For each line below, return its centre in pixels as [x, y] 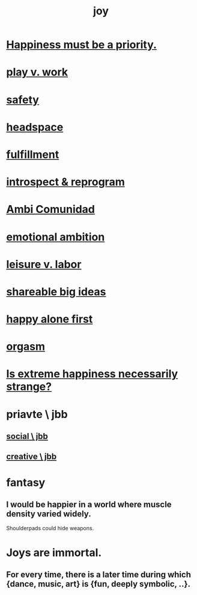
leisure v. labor [44, 264]
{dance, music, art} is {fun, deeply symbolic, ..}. [98, 584]
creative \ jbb [32, 457]
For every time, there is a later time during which [98, 574]
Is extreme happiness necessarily [92, 374]
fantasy [26, 483]
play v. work [37, 72]
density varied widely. [49, 514]
